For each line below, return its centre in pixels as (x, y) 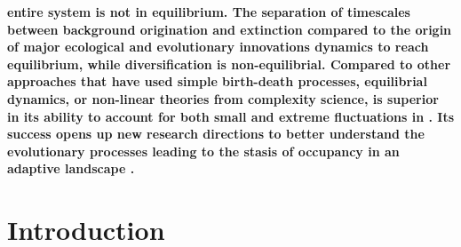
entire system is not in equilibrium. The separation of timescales (209, 12)
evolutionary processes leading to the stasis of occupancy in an (203, 151)
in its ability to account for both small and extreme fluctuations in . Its (231, 116)
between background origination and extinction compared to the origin (230, 29)
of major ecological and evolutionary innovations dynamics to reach (218, 47)
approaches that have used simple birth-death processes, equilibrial (217, 81)
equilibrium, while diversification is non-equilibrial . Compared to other (229, 64)
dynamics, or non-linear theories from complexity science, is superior (223, 98)
